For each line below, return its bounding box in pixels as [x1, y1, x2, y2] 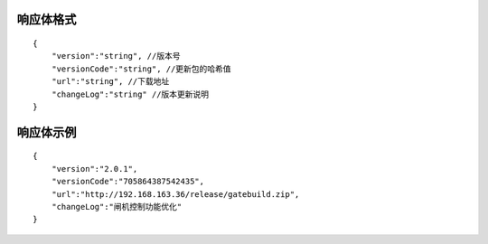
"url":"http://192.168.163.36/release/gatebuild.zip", [51, 189, 300, 199]
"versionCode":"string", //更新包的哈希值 [51, 63, 231, 74]
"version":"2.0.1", [51, 164, 138, 174]
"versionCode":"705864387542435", [51, 176, 205, 187]
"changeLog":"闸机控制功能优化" [51, 202, 183, 211]
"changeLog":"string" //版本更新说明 [51, 89, 210, 99]
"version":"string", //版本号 [51, 51, 181, 61]
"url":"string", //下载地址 [51, 77, 170, 87]
